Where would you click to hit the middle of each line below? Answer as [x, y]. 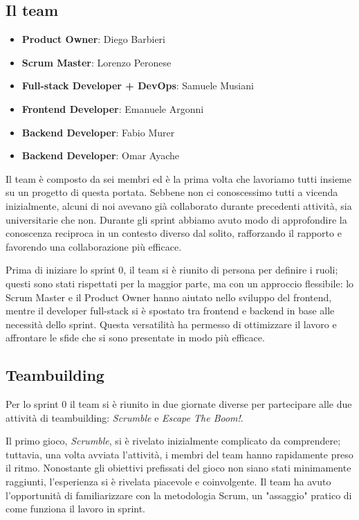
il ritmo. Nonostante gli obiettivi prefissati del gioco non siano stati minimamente [178, 468]
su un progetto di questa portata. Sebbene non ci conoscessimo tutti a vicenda [172, 192]
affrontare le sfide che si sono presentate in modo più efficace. [135, 338]
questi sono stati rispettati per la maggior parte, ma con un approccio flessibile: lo [180, 283]
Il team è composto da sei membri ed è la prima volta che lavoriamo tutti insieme [178, 178]
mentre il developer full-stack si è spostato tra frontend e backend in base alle [170, 311]
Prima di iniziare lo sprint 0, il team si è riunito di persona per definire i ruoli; [172, 270]
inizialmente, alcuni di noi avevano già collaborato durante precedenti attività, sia [179, 205]
